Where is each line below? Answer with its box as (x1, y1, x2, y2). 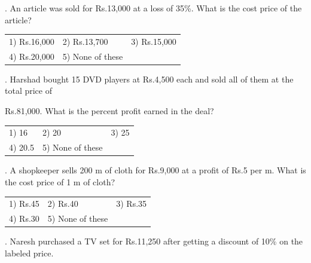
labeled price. (5, 246, 54, 259)
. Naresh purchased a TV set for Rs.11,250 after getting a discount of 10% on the (5, 235, 303, 247)
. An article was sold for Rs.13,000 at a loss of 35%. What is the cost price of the (5, 2, 302, 14)
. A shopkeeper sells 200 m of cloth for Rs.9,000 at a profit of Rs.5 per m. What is (5, 164, 306, 176)
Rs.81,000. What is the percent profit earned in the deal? (5, 105, 214, 117)
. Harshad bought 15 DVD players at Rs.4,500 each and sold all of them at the (5, 72, 294, 85)
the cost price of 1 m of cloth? (5, 175, 115, 188)
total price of (5, 84, 52, 97)
